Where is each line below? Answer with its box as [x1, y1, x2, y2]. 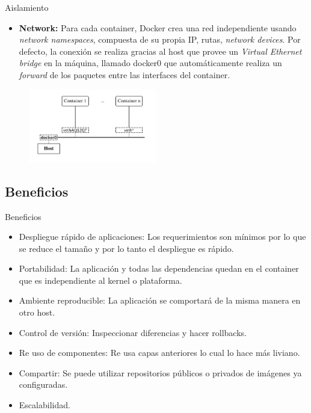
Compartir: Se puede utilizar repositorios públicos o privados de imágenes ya [19, 366, 302, 379]
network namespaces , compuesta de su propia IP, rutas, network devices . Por [19, 33, 301, 46]
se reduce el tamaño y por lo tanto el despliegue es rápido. [19, 242, 234, 254]
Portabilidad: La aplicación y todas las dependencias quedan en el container [19, 262, 299, 275]
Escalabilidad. [19, 399, 70, 411]
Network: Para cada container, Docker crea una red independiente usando [19, 21, 297, 34]
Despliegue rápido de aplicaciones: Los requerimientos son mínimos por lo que [19, 230, 306, 243]
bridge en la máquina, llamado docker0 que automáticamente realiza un [19, 57, 282, 69]
